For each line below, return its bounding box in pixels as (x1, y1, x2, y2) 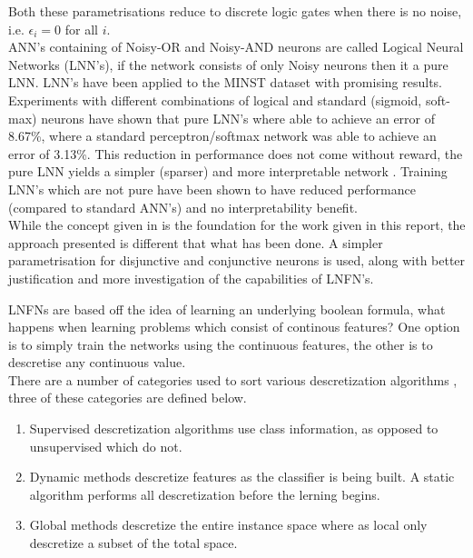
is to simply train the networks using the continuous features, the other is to (8, 334, 433, 354)
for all (64, 19, 98, 38)
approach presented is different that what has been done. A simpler (8, 233, 383, 252)
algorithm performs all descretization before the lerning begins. (29, 484, 380, 503)
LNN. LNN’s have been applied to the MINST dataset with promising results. (8, 73, 443, 92)
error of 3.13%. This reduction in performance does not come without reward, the (8, 144, 463, 163)
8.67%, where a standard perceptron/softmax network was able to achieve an (8, 126, 437, 145)
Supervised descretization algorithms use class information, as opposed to (29, 419, 439, 438)
